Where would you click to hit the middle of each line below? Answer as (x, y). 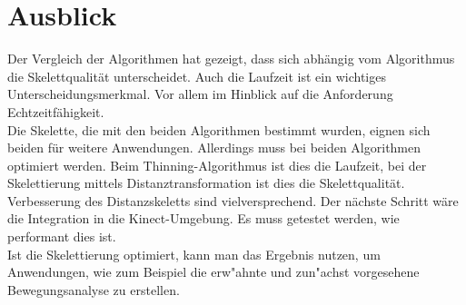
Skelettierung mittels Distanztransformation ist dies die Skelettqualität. (206, 183)
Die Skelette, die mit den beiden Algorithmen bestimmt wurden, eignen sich (219, 129)
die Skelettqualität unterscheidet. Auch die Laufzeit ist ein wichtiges (197, 76)
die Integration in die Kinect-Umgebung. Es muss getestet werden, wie (203, 218)
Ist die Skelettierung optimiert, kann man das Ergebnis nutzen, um (194, 254)
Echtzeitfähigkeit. (56, 111)
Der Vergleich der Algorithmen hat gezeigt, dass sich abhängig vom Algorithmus (231, 59)
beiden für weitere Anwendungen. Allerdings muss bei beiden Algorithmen (214, 148)
